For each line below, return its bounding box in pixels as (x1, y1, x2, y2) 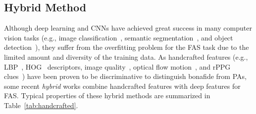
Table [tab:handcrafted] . (4, 100, 78, 110)
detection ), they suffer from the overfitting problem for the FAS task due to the (4, 42, 249, 52)
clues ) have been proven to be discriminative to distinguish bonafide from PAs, (4, 71, 247, 81)
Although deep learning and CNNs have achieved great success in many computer (4, 23, 252, 33)
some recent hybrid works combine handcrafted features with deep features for (4, 80, 241, 91)
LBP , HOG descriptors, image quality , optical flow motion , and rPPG (4, 61, 231, 72)
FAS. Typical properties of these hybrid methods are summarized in (4, 90, 210, 101)
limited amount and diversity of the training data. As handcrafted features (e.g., (4, 51, 248, 62)
